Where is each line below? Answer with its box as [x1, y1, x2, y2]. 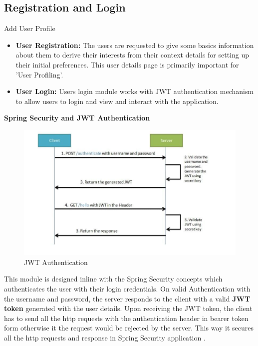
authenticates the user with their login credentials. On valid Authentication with [4, 283, 251, 293]
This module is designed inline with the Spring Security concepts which [4, 273, 223, 284]
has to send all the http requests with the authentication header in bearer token [4, 312, 249, 323]
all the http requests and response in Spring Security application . [4, 332, 206, 342]
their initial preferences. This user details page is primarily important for [15, 59, 239, 69]
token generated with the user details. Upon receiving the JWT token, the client [4, 303, 253, 313]
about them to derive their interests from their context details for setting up [15, 49, 250, 60]
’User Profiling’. [15, 69, 63, 79]
